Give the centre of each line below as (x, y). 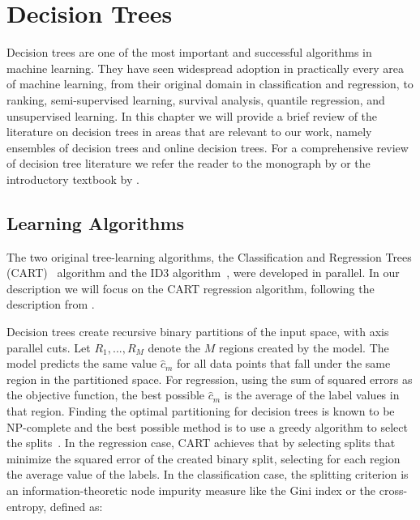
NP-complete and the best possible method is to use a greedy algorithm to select (207, 426)
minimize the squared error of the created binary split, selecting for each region (204, 458)
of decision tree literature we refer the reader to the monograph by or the (189, 163)
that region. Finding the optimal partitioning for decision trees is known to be (201, 411)
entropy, (27, 506)
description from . (51, 304)
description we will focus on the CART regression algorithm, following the (191, 288)
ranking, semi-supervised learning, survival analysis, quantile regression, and (196, 99)
